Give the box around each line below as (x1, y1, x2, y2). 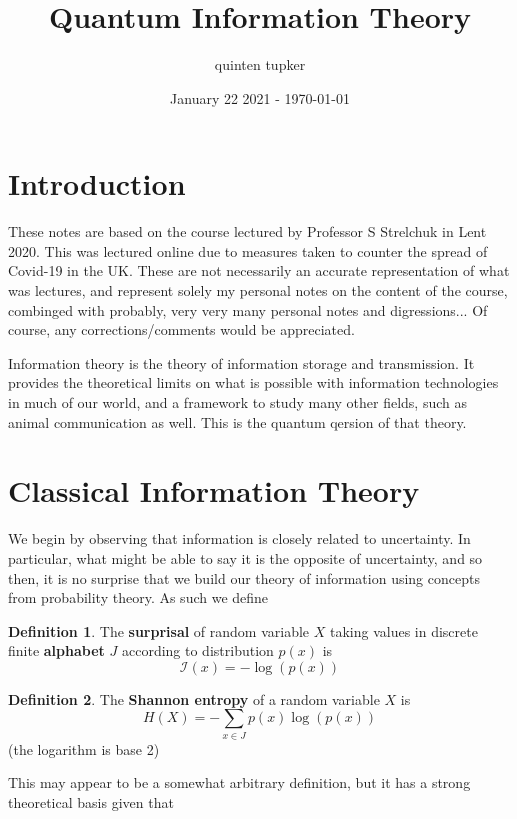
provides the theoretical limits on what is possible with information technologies (8, 372, 499, 393)
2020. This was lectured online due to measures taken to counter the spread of (8, 240, 488, 261)
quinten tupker (214, 54, 306, 75)
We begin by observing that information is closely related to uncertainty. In (8, 528, 471, 549)
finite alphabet (8, 640, 105, 661)
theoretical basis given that (8, 791, 174, 812)
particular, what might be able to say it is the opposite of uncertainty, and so (8, 547, 483, 568)
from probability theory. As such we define (8, 587, 269, 608)
